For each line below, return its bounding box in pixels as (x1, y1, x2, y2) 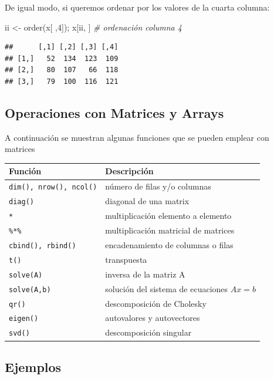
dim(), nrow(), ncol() (9, 183, 97, 192)
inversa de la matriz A (105, 268, 185, 280)
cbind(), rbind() (9, 241, 76, 250)
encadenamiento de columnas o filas (105, 238, 234, 251)
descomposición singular (105, 326, 192, 339)
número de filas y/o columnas (105, 180, 211, 192)
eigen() (9, 314, 39, 323)
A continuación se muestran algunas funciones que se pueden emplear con (5, 131, 269, 143)
